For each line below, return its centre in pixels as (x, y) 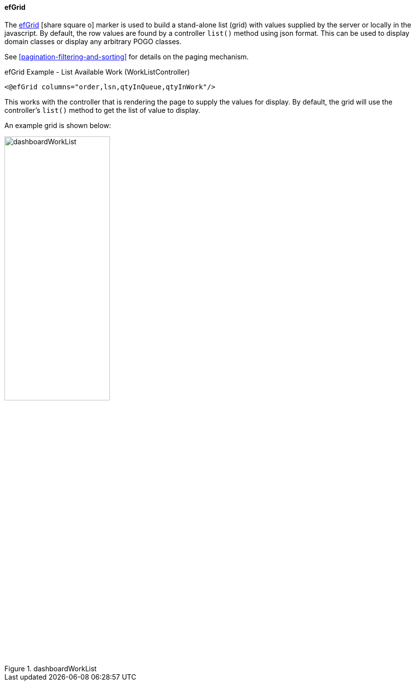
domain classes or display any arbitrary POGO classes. (93, 41)
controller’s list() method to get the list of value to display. (103, 110)
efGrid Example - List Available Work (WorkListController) (97, 72)
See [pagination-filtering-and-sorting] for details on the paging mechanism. (127, 56)
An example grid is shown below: (58, 125)
